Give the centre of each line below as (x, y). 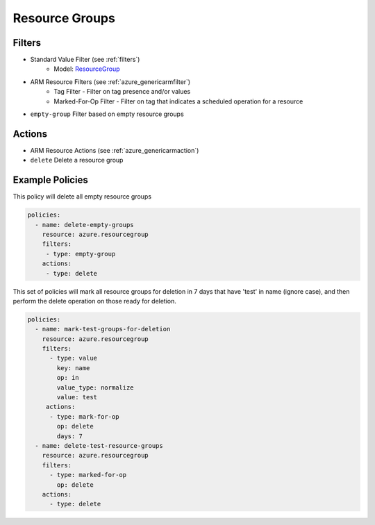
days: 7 (70, 436)
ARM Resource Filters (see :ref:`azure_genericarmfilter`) (110, 82)
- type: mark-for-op (84, 416)
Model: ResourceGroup (87, 69)
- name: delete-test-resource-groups (99, 445)
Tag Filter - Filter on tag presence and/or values (122, 92)
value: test (77, 397)
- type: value (73, 358)
